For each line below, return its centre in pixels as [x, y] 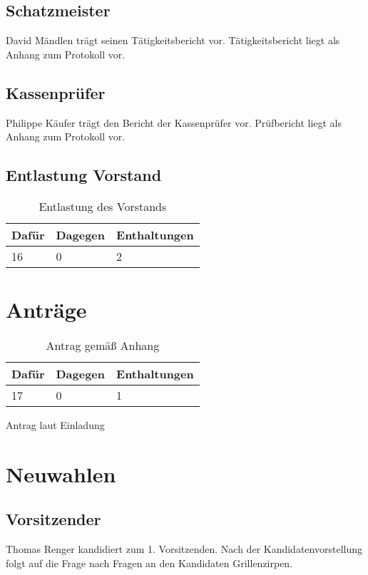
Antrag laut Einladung [55, 425]
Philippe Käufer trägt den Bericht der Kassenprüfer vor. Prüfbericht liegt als [174, 122]
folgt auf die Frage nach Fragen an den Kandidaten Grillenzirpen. [149, 563]
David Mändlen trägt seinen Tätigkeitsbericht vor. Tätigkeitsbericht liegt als [173, 40]
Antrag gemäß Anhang [103, 346]
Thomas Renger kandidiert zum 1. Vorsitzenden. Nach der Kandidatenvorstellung [184, 549]
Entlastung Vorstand [84, 175]
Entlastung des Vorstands [103, 206]
